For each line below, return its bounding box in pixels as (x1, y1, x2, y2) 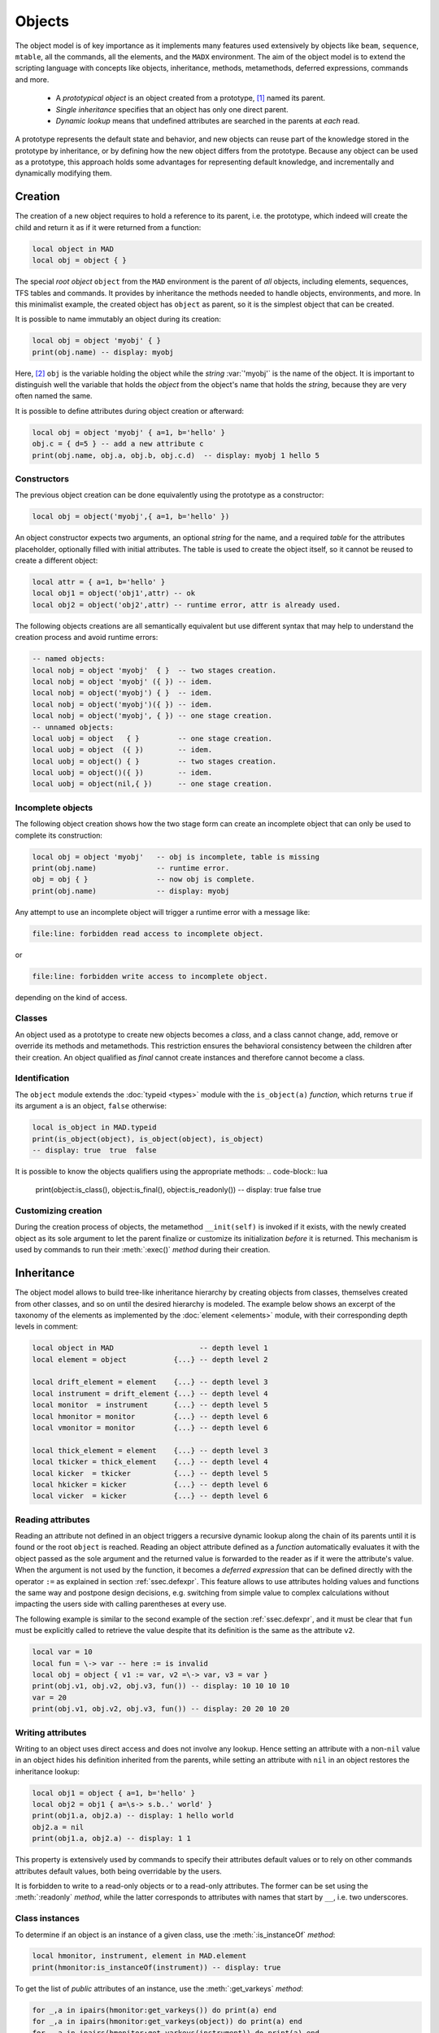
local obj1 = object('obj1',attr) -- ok (32, 589, 195, 598)
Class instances (15, 1913, 80, 1924)
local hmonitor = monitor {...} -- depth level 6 (32, 1412, 268, 1421)
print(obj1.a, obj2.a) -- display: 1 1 (32, 1834, 191, 1844)
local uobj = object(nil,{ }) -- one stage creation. (32, 779, 272, 789)
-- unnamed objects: (32, 722, 114, 732)
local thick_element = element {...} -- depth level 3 (32, 1446, 268, 1455)
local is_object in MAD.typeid (32, 1123, 158, 1132)
